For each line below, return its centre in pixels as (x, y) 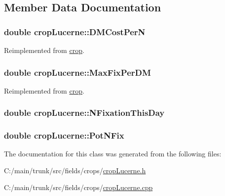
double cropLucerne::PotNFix (64, 135)
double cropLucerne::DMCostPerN (75, 31)
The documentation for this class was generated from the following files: (113, 154)
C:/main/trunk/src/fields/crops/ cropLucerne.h (75, 171)
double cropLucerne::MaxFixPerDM (77, 72)
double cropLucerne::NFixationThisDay (84, 113)
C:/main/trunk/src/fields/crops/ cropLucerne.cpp (78, 187)
